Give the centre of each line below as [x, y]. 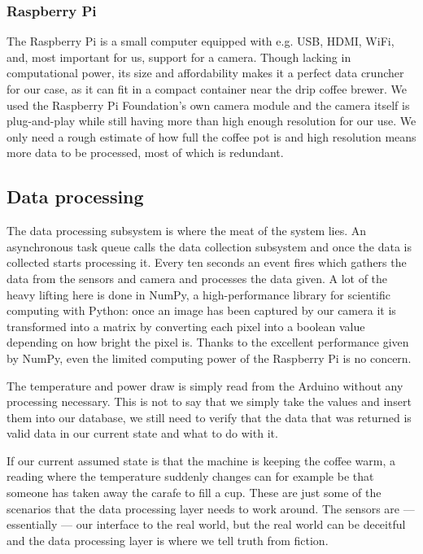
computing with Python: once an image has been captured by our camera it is [201, 310]
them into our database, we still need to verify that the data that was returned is [209, 417]
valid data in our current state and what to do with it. [142, 433]
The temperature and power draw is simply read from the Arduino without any [205, 385]
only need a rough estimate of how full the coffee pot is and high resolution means [211, 136]
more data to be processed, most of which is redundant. [145, 153]
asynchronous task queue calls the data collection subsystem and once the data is [209, 246]
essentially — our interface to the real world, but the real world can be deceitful [206, 524]
